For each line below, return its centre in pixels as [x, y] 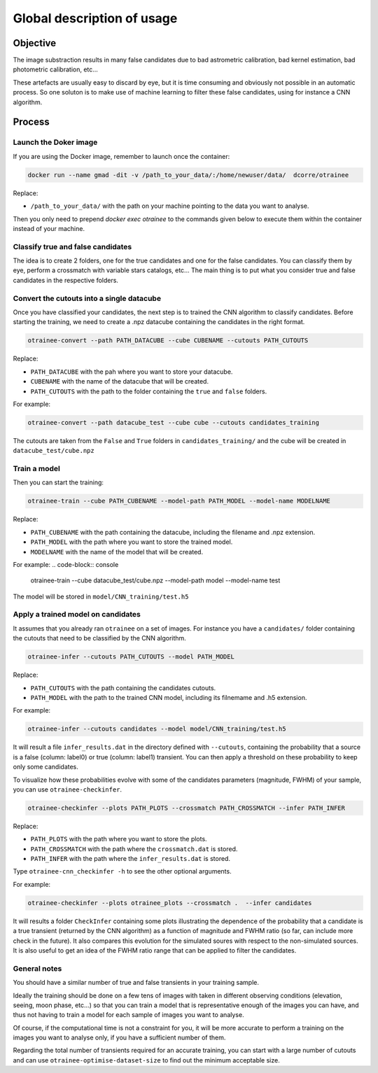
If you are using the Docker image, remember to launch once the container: [121, 156]
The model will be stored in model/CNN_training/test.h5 [101, 596]
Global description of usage [95, 18]
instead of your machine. [49, 228]
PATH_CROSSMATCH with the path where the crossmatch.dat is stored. [134, 849]
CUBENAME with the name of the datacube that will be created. [120, 381]
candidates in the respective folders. [66, 280]
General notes [37, 968]
